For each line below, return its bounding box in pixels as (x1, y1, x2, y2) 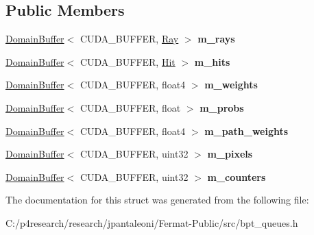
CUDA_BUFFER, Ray (80, 32, 179, 46)
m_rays (197, 32, 235, 46)
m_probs (200, 100, 244, 114)
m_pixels (207, 147, 253, 161)
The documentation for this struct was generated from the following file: (5, 193, 309, 207)
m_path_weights (204, 123, 289, 138)
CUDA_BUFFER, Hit (80, 54, 176, 69)
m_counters (207, 169, 266, 184)
